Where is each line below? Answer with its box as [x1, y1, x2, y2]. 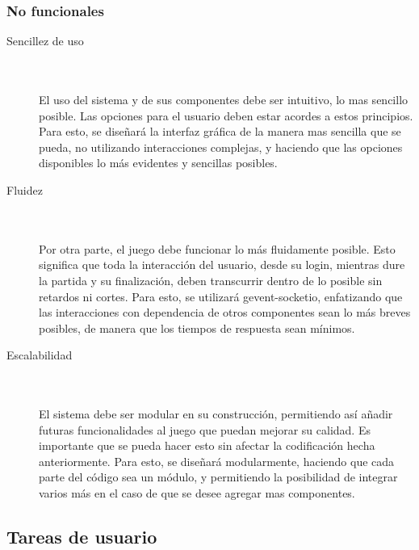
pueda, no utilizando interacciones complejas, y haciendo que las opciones [39, 138, 403, 155]
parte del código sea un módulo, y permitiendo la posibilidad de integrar [39, 468, 398, 485]
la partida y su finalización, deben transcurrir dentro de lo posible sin [39, 271, 383, 288]
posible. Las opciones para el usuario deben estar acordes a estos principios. [39, 107, 413, 124]
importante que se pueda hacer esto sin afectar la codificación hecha [39, 437, 375, 454]
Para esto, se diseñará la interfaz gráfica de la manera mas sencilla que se [39, 123, 401, 140]
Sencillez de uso [6, 32, 84, 49]
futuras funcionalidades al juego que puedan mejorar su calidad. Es [39, 421, 371, 438]
